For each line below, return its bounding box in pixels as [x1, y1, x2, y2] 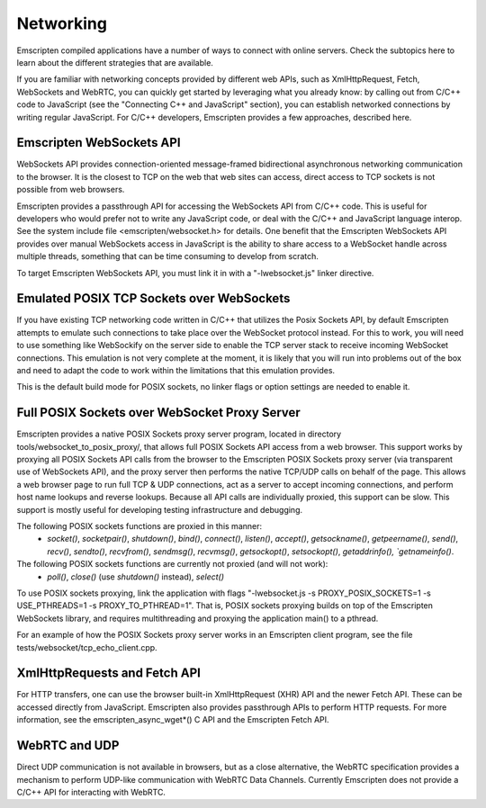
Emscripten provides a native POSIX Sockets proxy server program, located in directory [16, 428, 342, 440]
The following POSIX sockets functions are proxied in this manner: [16, 521, 263, 532]
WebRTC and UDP [16, 738, 120, 753]
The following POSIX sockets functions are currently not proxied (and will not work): [16, 559, 328, 570]
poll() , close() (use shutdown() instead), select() [47, 571, 225, 582]
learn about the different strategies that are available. [16, 57, 213, 67]
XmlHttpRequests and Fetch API [16, 666, 202, 681]
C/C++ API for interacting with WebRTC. [16, 786, 166, 797]
